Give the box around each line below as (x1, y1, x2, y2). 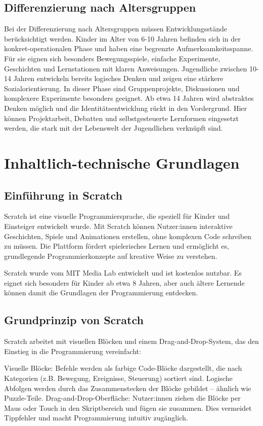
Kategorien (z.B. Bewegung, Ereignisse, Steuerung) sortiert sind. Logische (4, 373, 233, 383)
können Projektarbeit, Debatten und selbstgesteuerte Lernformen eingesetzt (4, 112, 239, 123)
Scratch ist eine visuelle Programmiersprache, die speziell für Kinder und (4, 211, 230, 221)
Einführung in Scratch (4, 187, 122, 203)
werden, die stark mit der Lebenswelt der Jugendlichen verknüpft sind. (4, 123, 223, 133)
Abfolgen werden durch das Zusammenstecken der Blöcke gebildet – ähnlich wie (4, 382, 251, 393)
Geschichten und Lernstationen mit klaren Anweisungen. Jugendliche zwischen (4, 63, 247, 73)
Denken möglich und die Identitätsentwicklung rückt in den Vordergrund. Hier (4, 102, 247, 113)
